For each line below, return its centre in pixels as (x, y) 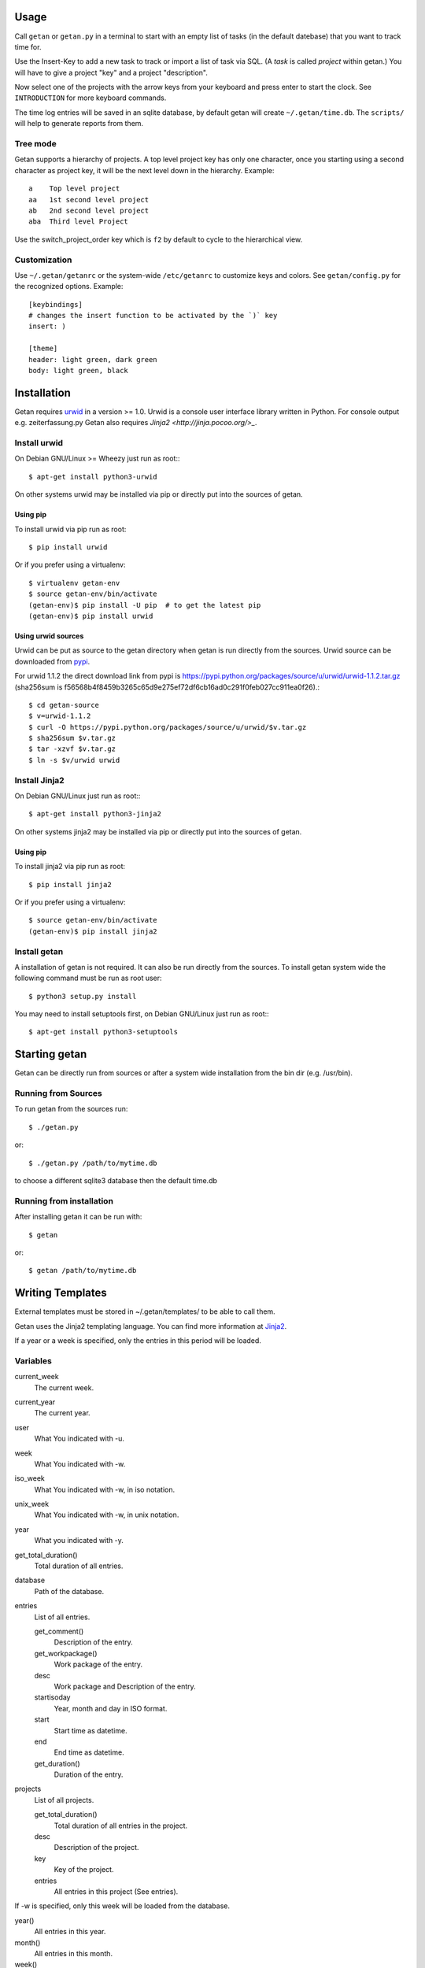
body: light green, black (79, 370)
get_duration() (57, 1763)
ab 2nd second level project (89, 210)
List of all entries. (62, 1617)
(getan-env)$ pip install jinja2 (93, 931)
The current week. (64, 1387)
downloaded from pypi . (52, 661)
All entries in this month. (74, 1953)
